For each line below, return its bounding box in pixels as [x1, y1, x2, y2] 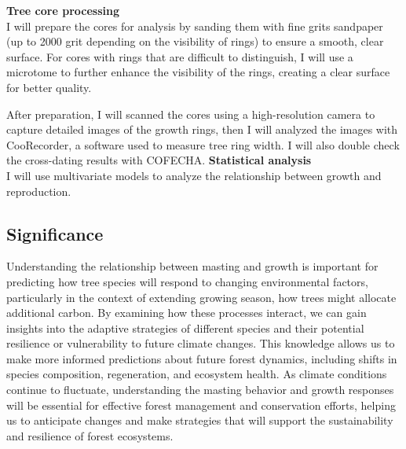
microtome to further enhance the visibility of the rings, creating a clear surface [6, 64, 390, 80]
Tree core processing [6, 2, 119, 18]
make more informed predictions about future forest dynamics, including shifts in [6, 350, 397, 366]
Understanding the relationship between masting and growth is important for [6, 258, 379, 274]
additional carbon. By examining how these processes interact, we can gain [6, 304, 367, 321]
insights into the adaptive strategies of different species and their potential [6, 319, 364, 336]
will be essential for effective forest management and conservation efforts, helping [6, 396, 396, 413]
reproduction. [6, 182, 71, 199]
